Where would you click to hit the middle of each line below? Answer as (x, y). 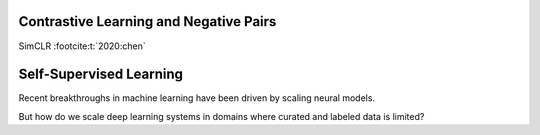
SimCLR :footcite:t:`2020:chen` (82, 46)
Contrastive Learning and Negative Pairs (147, 21)
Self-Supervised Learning (101, 74)
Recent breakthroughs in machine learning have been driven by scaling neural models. (196, 98)
